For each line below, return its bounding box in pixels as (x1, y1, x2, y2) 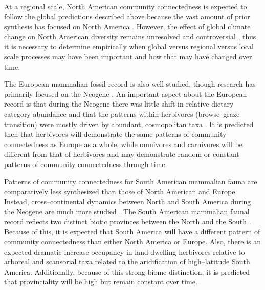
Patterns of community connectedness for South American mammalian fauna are (4, 176, 257, 187)
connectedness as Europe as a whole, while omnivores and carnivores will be (4, 138, 242, 149)
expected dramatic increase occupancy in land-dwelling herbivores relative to (4, 246, 245, 257)
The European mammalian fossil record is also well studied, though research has (4, 78, 256, 89)
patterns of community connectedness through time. (4, 158, 167, 169)
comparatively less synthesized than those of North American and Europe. (4, 186, 237, 197)
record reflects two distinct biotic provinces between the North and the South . (4, 216, 251, 226)
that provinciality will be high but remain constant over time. (4, 276, 197, 287)
